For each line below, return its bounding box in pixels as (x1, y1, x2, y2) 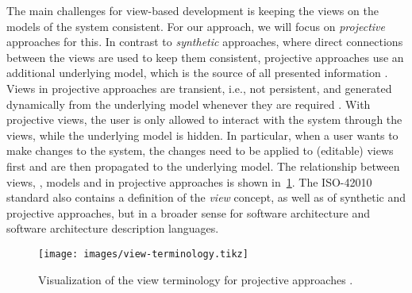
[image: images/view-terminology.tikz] (38, 248, 248, 260)
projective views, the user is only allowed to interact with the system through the (6, 111, 402, 128)
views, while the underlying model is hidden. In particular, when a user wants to (6, 126, 399, 143)
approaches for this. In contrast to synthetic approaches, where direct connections (6, 33, 403, 50)
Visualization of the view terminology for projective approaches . (38, 271, 353, 287)
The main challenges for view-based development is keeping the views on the (6, 2, 379, 18)
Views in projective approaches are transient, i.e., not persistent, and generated (6, 79, 392, 96)
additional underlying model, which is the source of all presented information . (6, 64, 388, 81)
